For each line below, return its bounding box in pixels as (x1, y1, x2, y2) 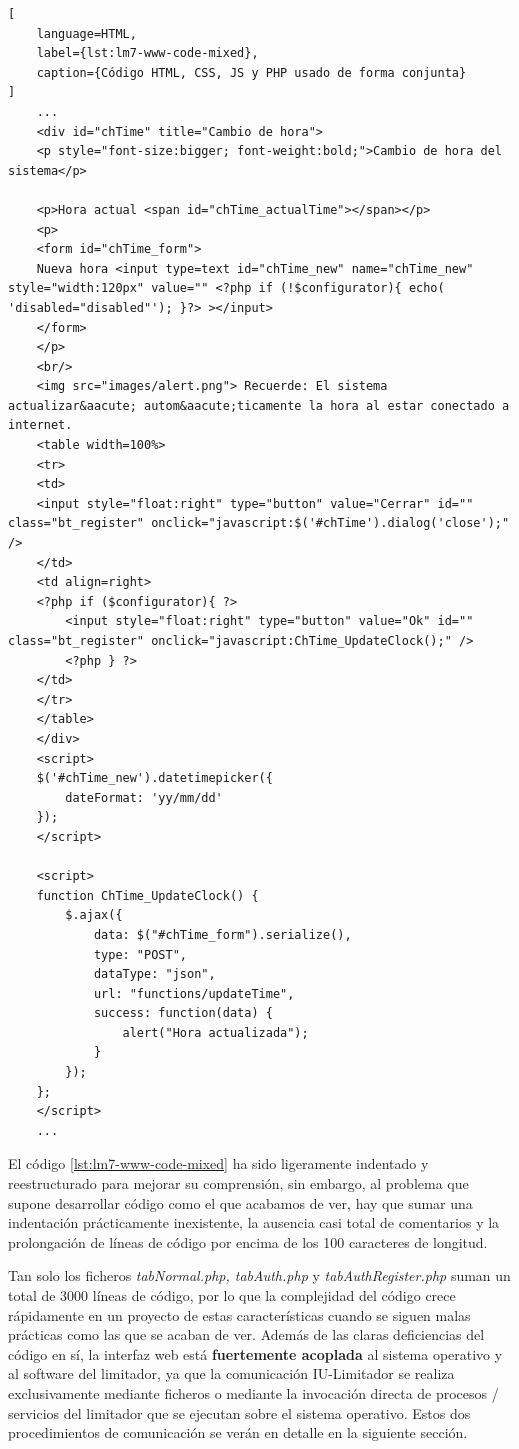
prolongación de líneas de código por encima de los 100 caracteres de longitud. (8, 1231, 488, 1252)
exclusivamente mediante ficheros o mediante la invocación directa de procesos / (8, 1382, 499, 1403)
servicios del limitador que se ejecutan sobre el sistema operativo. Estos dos (8, 1402, 471, 1423)
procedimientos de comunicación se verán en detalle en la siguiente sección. (8, 1422, 468, 1443)
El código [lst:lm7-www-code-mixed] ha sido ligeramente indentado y (8, 1153, 429, 1174)
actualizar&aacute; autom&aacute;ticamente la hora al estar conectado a (8, 398, 510, 413)
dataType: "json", (93, 967, 216, 982)
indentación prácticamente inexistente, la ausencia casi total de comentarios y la (8, 1212, 500, 1233)
